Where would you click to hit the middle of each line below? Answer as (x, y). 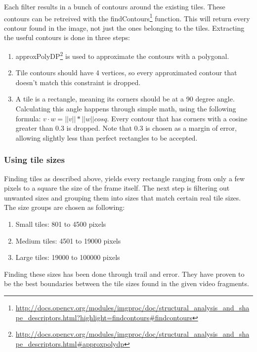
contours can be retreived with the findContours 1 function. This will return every (127, 17)
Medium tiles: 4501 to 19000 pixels (68, 240)
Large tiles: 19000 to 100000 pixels (68, 257)
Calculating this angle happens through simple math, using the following (126, 109)
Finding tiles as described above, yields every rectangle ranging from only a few (125, 178)
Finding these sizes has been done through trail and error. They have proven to (124, 274)
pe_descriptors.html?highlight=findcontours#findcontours (104, 317)
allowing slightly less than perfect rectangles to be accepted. (107, 137)
